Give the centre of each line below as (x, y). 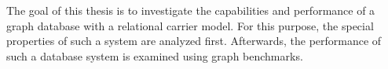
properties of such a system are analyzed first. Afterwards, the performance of (194, 41)
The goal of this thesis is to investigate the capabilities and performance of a (191, 10)
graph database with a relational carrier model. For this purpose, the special (190, 25)
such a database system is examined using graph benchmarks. (155, 55)
